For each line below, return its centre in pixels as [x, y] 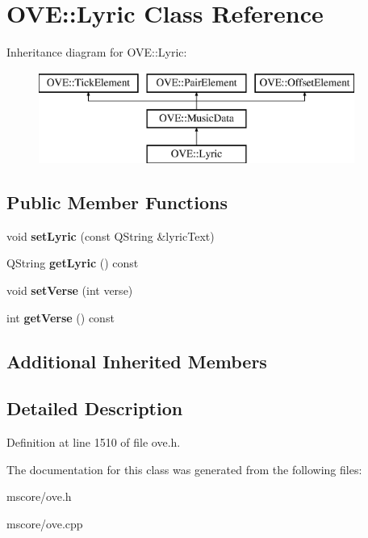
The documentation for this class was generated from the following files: [184, 469]
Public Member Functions [117, 202]
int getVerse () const [61, 317]
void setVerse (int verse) [70, 290]
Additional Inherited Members [137, 361]
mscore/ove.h [39, 496]
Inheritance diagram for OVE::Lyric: [97, 52]
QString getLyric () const [73, 263]
